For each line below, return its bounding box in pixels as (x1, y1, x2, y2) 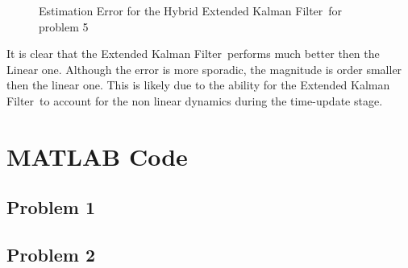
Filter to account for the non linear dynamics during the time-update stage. (6, 92, 383, 109)
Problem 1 (6, 195, 95, 220)
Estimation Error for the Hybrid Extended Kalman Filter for (39, 2, 343, 19)
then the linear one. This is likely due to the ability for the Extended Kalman (6, 76, 390, 93)
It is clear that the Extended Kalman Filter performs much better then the (6, 45, 380, 62)
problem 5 (39, 18, 89, 35)
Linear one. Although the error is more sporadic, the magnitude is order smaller (6, 60, 402, 77)
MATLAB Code (6, 139, 188, 172)
